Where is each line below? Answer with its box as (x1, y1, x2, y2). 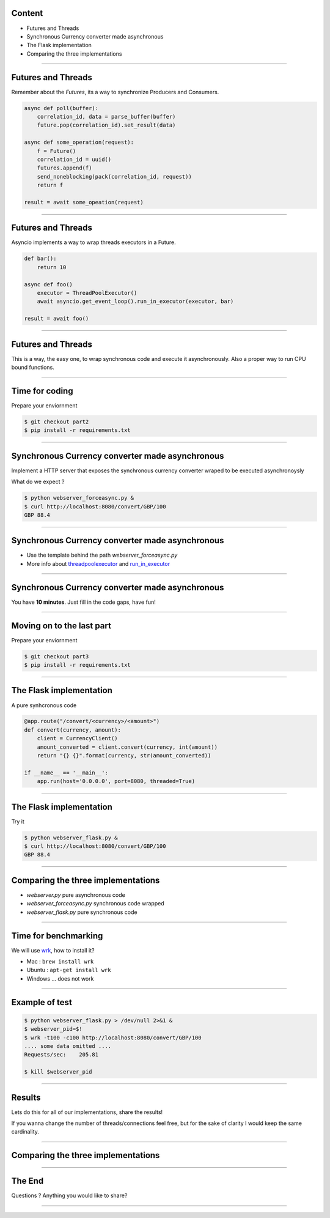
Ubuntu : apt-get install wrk (26, 967, 111, 974)
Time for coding (11, 385, 73, 396)
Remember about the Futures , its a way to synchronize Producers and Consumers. (11, 88, 219, 95)
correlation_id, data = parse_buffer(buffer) (37, 113, 176, 120)
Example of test (11, 997, 73, 1008)
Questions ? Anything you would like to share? (11, 1192, 128, 1199)
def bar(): (24, 255, 57, 262)
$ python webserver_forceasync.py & (24, 494, 134, 502)
